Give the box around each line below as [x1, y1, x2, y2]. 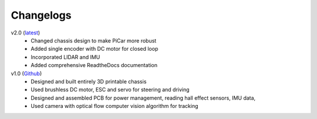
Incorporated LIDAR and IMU [31, 53, 100, 61]
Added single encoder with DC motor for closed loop [31, 45, 158, 52]
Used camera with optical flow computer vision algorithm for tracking [31, 103, 199, 110]
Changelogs [11, 9, 72, 22]
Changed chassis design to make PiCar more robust [31, 37, 157, 44]
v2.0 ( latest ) [11, 29, 41, 36]
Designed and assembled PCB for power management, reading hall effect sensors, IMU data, [31, 94, 256, 101]
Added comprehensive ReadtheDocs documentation [31, 62, 158, 69]
